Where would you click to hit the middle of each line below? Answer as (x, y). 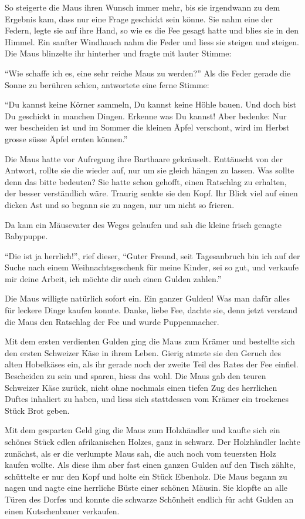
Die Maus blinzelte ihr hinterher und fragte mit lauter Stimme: (118, 53)
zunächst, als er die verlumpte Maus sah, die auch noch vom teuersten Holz (140, 453)
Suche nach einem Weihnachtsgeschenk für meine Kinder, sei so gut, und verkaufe (152, 267)
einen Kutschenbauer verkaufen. (62, 510)
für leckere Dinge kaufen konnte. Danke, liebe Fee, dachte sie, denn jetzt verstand (151, 310)
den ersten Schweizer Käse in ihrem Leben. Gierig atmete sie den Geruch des (143, 352)
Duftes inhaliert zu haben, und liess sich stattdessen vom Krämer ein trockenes (147, 399)
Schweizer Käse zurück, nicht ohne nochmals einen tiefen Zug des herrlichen (141, 387)
